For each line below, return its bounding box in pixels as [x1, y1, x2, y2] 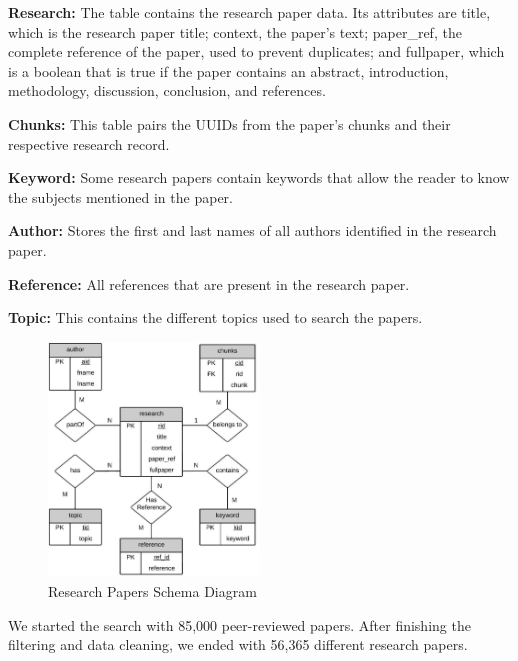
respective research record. [8, 133, 170, 154]
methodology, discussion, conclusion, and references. [8, 80, 326, 101]
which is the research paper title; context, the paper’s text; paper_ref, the [8, 21, 462, 42]
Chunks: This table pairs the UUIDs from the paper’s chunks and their [8, 113, 451, 134]
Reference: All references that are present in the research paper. [8, 273, 410, 294]
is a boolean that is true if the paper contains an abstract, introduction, [8, 60, 449, 81]
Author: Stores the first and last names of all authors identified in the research [8, 220, 497, 241]
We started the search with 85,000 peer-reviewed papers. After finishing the [8, 614, 471, 635]
